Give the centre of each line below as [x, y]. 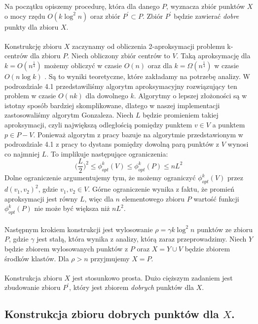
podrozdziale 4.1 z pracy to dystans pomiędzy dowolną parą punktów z [112, 144]
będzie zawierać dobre [206, 16]
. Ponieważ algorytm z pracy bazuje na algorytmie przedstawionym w [138, 134]
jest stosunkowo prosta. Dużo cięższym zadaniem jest [152, 277]
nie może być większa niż [72, 208]
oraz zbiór [105, 16]
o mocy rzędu [25, 16]
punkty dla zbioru [32, 26]
